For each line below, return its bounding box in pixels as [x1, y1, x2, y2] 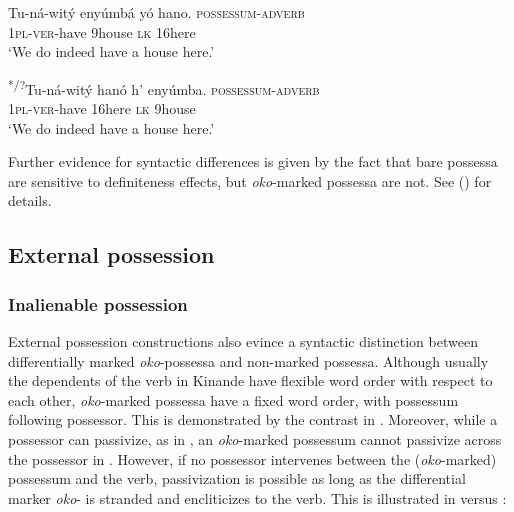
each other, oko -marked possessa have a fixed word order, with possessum [8, 389, 459, 410]
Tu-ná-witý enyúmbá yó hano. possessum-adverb [8, 2, 305, 22]
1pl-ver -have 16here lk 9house [8, 98, 196, 119]
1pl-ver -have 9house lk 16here [8, 21, 196, 42]
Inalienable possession [8, 291, 188, 316]
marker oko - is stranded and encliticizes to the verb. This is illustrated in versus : [8, 487, 507, 508]
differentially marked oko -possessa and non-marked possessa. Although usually [8, 350, 489, 371]
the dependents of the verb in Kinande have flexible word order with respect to [8, 370, 493, 391]
